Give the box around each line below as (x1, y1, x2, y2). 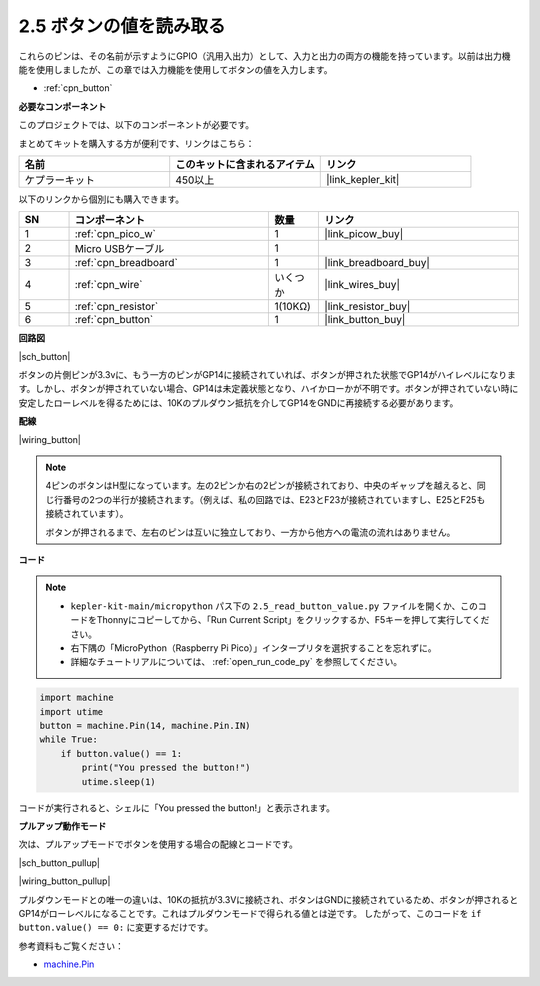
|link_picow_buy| (324, 227, 404, 241)
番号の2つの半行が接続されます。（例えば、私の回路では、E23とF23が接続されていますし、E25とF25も (62, 493, 486, 505)
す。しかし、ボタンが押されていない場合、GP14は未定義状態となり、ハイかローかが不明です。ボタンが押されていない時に (18, 383, 519, 395)
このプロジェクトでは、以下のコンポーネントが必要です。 (18, 119, 255, 131)
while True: (39, 734, 99, 745)
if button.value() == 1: (60, 748, 183, 759)
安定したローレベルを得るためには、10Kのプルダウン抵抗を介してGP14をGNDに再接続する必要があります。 (18, 396, 459, 409)
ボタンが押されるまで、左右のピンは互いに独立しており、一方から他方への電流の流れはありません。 (45, 526, 456, 538)
